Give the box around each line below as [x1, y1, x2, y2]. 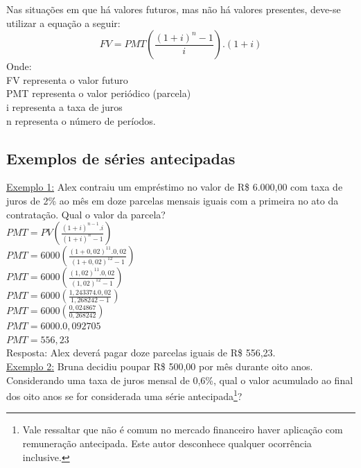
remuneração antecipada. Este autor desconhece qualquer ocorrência [22, 435, 312, 450]
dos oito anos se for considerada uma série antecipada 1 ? [6, 387, 243, 403]
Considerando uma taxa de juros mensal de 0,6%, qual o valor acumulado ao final [6, 372, 353, 387]
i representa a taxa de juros [6, 99, 123, 114]
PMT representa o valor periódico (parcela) [6, 86, 191, 101]
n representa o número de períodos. [6, 113, 156, 128]
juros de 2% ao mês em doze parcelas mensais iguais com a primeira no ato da [6, 193, 339, 207]
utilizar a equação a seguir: [6, 15, 121, 30]
